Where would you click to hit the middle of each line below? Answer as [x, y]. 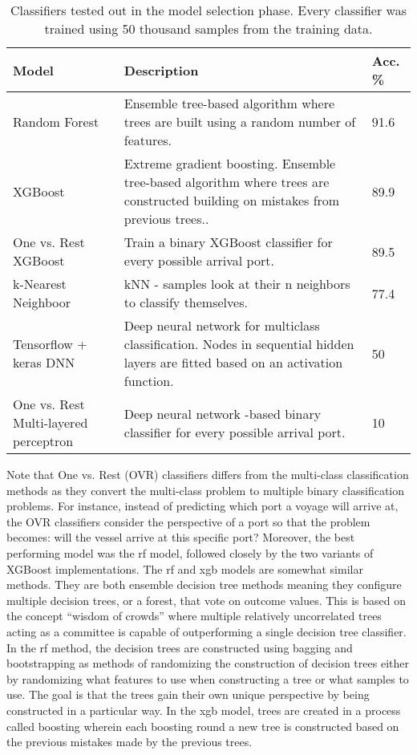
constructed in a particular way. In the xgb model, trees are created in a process [204, 710]
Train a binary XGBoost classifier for [228, 242]
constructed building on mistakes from [232, 200]
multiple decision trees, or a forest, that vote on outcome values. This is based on [206, 600]
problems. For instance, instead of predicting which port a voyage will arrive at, [202, 506]
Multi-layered [51, 422]
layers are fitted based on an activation [233, 362]
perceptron [43, 441]
